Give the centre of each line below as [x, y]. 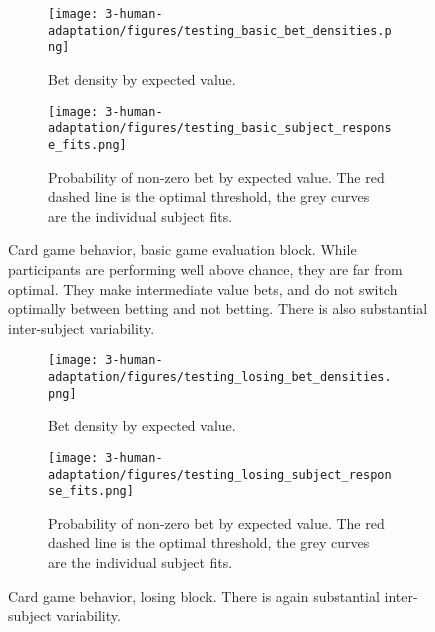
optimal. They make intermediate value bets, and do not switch [203, 288]
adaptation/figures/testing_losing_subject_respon [220, 474]
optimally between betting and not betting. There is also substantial [218, 308]
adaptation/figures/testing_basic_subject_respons [220, 128]
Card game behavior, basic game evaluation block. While [182, 249]
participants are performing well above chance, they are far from [205, 268]
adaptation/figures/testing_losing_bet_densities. [220, 376]
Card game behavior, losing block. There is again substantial [194, 595]
